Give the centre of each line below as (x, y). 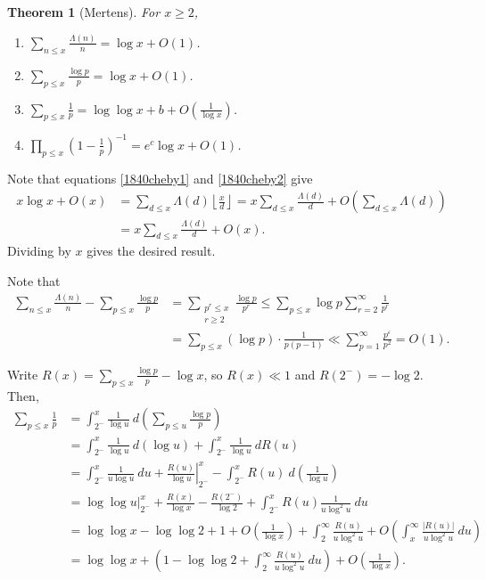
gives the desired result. (151, 251)
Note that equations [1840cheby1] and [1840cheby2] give (160, 178)
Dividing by (39, 251)
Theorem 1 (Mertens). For (84, 12)
